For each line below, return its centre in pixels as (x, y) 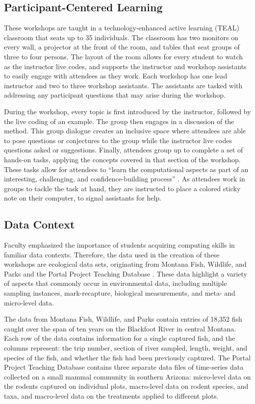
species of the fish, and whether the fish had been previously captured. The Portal (127, 357)
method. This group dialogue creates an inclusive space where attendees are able (125, 131)
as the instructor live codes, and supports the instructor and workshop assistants (125, 66)
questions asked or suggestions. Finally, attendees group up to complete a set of (124, 150)
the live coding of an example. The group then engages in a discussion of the (119, 121)
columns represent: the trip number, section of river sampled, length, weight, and (126, 348)
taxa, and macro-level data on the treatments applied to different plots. (111, 396)
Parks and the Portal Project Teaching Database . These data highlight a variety (126, 273)
